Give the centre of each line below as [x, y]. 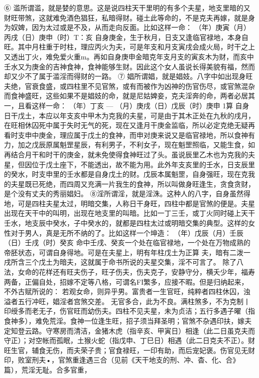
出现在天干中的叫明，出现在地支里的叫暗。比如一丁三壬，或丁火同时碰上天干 [129, 213]
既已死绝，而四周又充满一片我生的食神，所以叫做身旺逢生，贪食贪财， [140, 184]
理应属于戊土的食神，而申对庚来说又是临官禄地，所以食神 [154, 135]
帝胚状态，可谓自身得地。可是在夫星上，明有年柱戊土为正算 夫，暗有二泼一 [127, 252]
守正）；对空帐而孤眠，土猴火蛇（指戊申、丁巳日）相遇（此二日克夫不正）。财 [129, 340]
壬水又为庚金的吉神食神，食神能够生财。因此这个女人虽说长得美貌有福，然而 [129, 66]
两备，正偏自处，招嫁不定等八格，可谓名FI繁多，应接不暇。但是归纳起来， [126, 281]
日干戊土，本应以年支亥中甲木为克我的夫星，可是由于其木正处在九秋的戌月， [129, 115]
